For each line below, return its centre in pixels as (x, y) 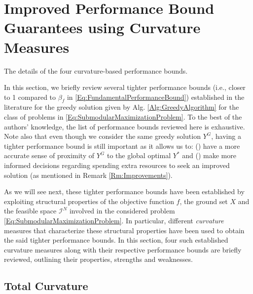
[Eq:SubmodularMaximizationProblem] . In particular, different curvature (114, 221)
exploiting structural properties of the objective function (89, 201)
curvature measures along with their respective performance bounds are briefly (123, 249)
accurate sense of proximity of (49, 155)
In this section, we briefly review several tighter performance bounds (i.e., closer (125, 87)
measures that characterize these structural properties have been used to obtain (124, 230)
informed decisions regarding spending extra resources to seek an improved (117, 165)
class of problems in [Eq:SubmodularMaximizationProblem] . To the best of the (123, 117)
